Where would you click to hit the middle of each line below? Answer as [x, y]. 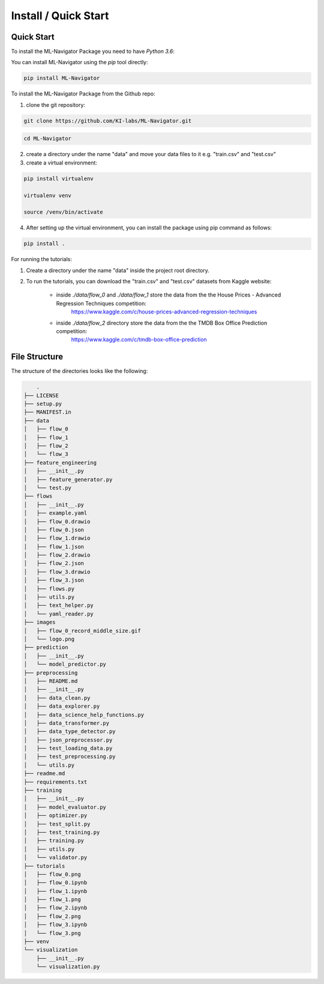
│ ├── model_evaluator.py [65, 807]
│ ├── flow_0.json [54, 530]
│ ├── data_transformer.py [67, 723]
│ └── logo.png [49, 639]
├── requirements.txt [55, 782]
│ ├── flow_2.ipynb [55, 908]
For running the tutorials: [41, 259]
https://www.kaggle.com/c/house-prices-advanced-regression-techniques [164, 312]
